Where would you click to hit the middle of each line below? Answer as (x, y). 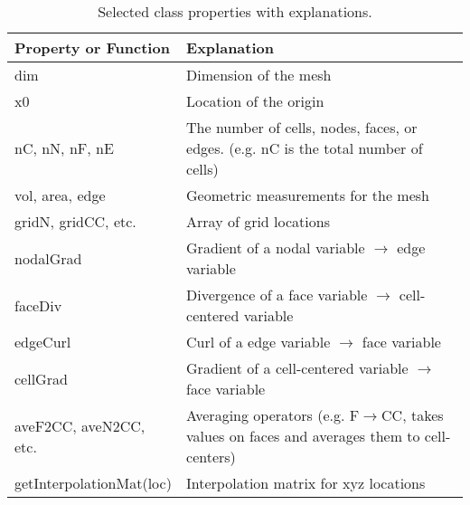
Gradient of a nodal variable (276, 248)
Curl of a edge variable (258, 342)
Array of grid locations (258, 221)
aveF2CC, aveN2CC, (80, 425)
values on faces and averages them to (303, 436)
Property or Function (92, 48)
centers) (211, 457)
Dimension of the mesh (259, 75)
